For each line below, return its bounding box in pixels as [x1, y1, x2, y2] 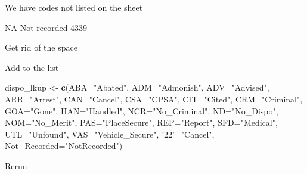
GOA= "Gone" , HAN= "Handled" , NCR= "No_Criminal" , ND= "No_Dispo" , [5, 104, 278, 117]
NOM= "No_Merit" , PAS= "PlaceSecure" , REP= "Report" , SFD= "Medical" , [5, 116, 278, 129]
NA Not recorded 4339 [5, 21, 88, 33]
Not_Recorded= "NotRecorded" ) [5, 139, 123, 152]
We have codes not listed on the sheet [5, 1, 143, 13]
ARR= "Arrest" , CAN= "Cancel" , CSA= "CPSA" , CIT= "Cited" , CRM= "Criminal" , [5, 92, 303, 105]
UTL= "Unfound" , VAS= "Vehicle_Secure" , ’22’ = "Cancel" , [5, 128, 215, 140]
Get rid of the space [5, 41, 77, 54]
